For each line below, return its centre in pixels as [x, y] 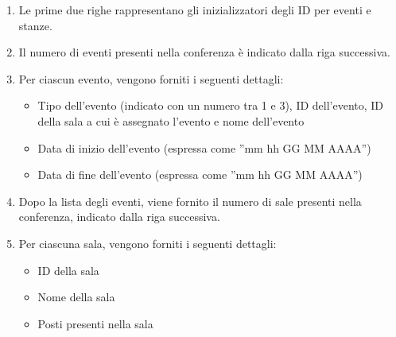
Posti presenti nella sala [95, 323]
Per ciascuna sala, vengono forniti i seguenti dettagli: [148, 243]
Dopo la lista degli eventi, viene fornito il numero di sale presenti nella [190, 201]
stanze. [35, 25]
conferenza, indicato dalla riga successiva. [119, 217]
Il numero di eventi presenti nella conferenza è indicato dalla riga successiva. [204, 52]
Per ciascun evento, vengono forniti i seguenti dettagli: [151, 78]
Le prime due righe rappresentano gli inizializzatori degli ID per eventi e [195, 10]
